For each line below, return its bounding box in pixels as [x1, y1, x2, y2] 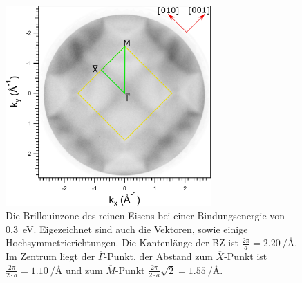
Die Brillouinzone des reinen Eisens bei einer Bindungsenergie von [6, 208, 285, 223]
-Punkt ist [224, 249, 267, 264]
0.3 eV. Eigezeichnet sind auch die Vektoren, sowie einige [6, 221, 248, 236]
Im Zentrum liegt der [6, 249, 95, 264]
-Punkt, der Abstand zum [104, 249, 213, 264]
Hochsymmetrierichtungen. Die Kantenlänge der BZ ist [6, 235, 239, 250]
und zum [65, 262, 103, 277]
